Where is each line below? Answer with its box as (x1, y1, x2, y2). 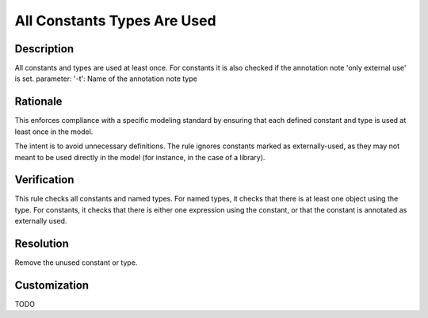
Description (14, 42, 75, 56)
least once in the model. (14, 127, 94, 136)
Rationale (14, 95, 63, 109)
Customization (14, 278, 90, 292)
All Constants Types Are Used (14, 12, 217, 29)
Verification (14, 173, 75, 186)
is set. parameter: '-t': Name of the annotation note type (14, 74, 197, 83)
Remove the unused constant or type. (14, 258, 138, 267)
